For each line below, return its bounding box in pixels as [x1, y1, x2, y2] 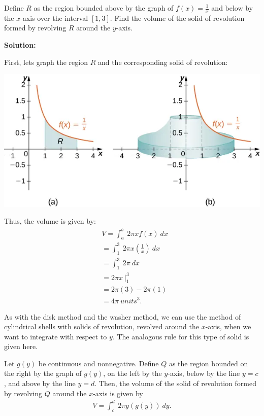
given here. [4, 341, 38, 352]
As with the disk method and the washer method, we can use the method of [4, 311, 241, 322]
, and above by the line [4, 378, 76, 389]
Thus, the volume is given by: [4, 216, 96, 226]
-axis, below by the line [168, 368, 240, 378]
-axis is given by [93, 388, 143, 398]
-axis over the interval [20, 12, 88, 23]
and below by [211, 3, 253, 13]
